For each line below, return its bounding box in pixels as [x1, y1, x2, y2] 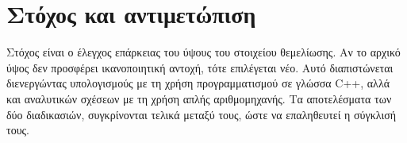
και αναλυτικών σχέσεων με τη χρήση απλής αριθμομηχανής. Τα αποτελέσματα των [6, 90, 392, 106]
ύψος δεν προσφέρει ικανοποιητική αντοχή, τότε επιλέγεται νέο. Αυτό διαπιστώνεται [6, 59, 394, 75]
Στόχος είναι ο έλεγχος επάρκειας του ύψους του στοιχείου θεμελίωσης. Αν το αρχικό [6, 44, 401, 60]
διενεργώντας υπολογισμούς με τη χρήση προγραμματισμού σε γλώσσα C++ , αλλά [6, 75, 390, 91]
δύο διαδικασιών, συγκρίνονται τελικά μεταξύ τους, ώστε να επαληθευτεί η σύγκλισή [6, 106, 397, 122]
